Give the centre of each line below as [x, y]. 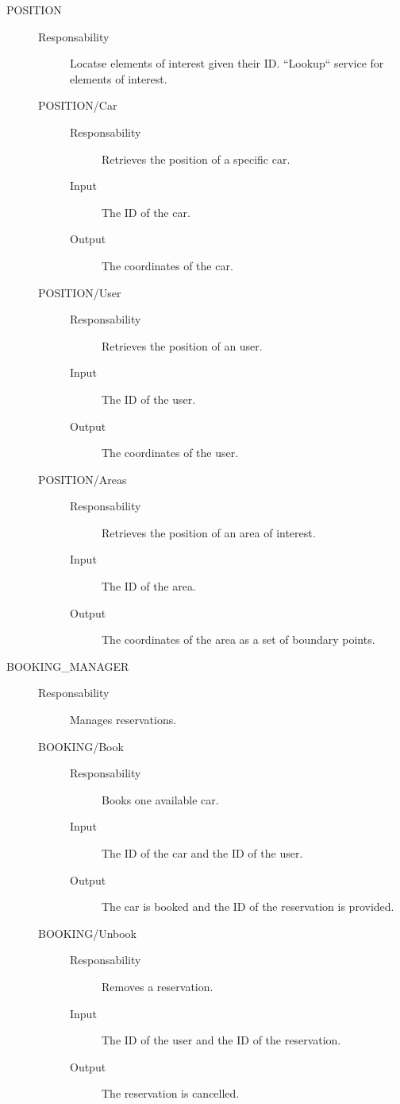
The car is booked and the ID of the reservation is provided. [248, 906]
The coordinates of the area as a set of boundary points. [238, 639]
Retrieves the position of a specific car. [196, 159]
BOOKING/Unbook [87, 933]
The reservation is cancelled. [171, 1093]
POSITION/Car [78, 105]
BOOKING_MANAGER [68, 666]
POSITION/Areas [83, 479]
